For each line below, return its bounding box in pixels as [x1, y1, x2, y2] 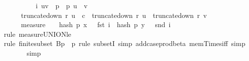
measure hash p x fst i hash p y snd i [21, 19, 171, 30]
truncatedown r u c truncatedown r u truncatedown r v [21, 10, 207, 20]
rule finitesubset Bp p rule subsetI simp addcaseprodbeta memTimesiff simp [3, 38, 246, 48]
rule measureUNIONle [3, 29, 71, 39]
